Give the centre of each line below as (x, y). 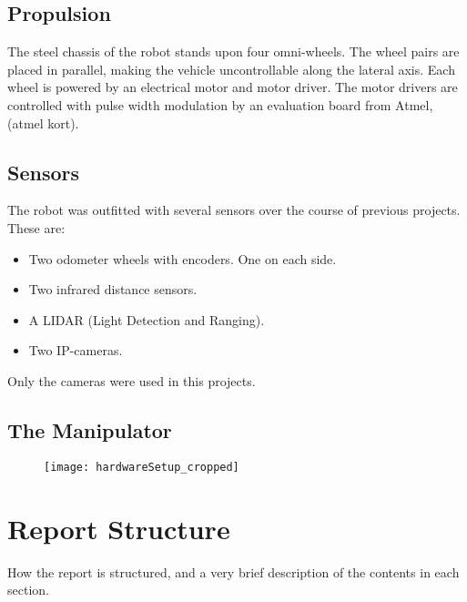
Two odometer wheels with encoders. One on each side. (183, 258)
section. (28, 590)
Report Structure (119, 528)
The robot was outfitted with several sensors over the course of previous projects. (234, 210)
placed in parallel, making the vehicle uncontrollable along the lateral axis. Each (231, 69)
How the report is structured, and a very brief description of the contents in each (233, 571)
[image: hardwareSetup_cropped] (142, 467)
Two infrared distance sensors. (113, 289)
